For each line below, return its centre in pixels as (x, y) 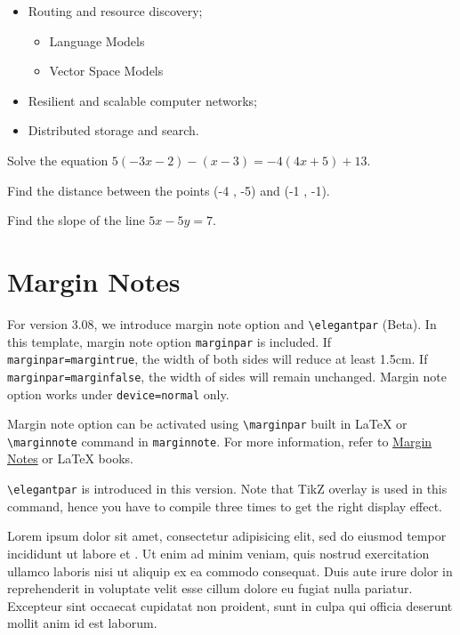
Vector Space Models (106, 71)
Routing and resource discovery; (115, 11)
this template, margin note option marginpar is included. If (169, 341)
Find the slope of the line (76, 220)
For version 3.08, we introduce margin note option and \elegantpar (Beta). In (222, 323)
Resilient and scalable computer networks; (142, 100)
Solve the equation (58, 160)
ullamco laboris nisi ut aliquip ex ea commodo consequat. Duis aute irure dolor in (230, 571)
